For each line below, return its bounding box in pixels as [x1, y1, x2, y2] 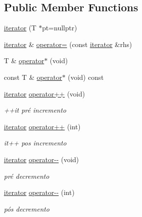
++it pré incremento [4, 105, 67, 115]
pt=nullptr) [42, 23, 77, 33]
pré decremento [4, 170, 49, 181]
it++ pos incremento [4, 138, 67, 148]
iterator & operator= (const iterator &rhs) [4, 39, 132, 49]
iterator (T [4, 23, 37, 33]
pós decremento [4, 203, 49, 214]
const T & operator [4, 72, 62, 82]
